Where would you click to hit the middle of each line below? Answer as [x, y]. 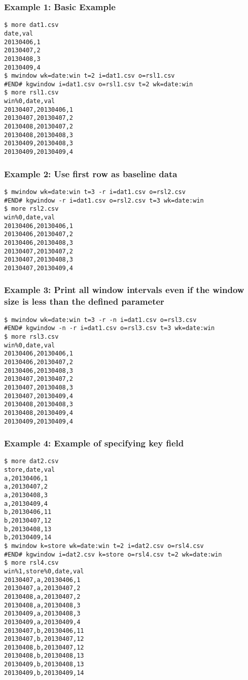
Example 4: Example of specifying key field [94, 443]
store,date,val [30, 470]
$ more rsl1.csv [31, 93]
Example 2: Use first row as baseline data [91, 173]
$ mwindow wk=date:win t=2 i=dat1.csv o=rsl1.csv [90, 76]
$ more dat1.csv [31, 25]
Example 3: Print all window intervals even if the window [124, 290]
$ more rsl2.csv [31, 209]
